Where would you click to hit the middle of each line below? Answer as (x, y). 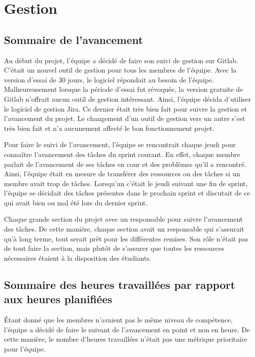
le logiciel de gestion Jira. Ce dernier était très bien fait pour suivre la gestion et (126, 108)
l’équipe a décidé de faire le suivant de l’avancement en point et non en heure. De (127, 329)
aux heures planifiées (58, 299)
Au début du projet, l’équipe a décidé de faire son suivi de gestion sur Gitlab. (121, 60)
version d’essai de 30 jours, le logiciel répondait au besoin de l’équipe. (109, 79)
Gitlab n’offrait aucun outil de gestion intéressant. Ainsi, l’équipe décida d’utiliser (127, 99)
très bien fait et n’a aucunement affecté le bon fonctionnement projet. (109, 128)
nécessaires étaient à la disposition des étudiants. (78, 258)
